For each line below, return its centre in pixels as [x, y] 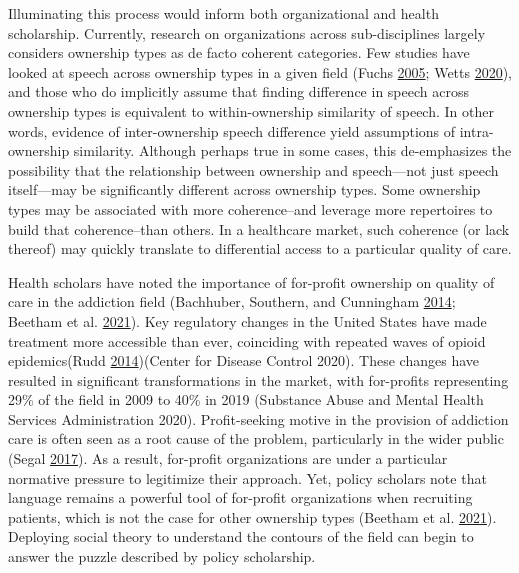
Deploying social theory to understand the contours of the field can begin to [241, 536]
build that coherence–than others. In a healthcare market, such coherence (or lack [259, 228]
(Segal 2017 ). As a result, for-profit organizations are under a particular [228, 458]
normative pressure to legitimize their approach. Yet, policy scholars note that [247, 477]
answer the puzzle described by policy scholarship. [162, 556]
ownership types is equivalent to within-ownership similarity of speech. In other [251, 110]
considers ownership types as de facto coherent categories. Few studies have [239, 52]
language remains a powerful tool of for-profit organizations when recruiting [240, 497]
